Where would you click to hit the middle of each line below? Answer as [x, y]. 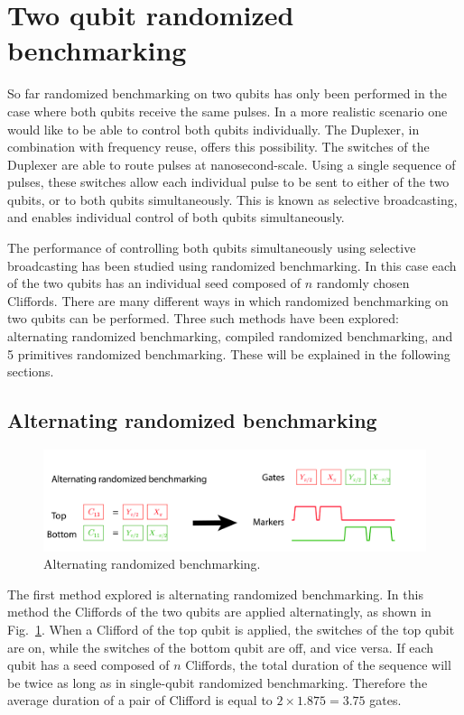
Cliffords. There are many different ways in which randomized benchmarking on [228, 300]
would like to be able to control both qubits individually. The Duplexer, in [213, 129]
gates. [385, 700]
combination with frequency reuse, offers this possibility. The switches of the [218, 147]
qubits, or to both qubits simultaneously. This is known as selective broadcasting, [232, 199]
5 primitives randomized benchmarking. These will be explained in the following [229, 353]
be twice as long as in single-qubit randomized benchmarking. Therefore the [218, 682]
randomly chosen [363, 283]
